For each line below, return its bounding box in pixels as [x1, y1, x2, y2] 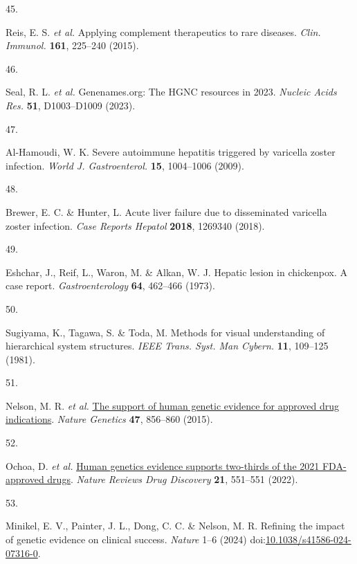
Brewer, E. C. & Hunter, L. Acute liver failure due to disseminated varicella [6, 204, 327, 219]
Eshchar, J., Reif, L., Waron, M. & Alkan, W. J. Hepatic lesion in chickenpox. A [6, 264, 347, 279]
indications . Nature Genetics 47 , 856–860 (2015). [6, 412, 213, 426]
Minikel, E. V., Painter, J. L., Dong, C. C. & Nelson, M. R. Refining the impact [6, 518, 345, 533]
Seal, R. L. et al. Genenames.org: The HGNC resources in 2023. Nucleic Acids [6, 84, 337, 99]
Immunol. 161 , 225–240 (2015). [6, 38, 139, 53]
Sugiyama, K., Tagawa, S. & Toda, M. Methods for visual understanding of [6, 325, 325, 339]
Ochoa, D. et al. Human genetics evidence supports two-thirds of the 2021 [6, 458, 320, 473]
